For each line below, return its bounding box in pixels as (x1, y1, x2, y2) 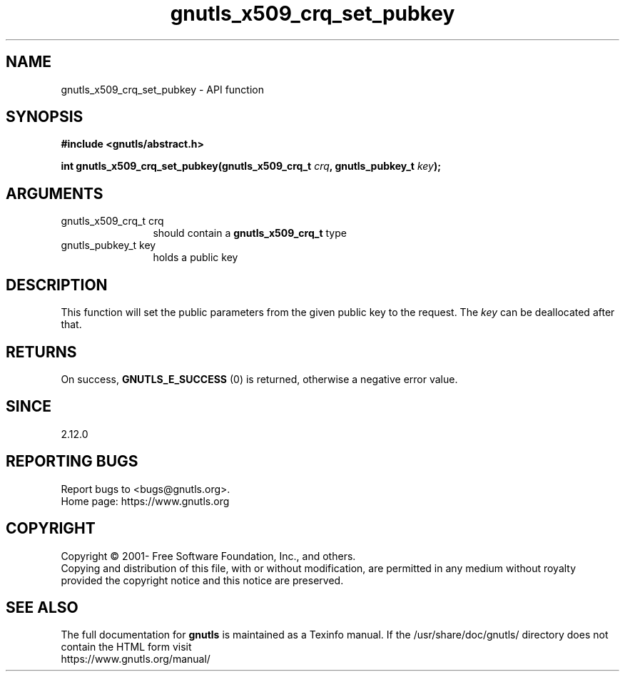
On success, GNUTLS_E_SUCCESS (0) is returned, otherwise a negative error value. (61, 372, 458, 385)
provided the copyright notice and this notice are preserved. (61, 574, 344, 586)
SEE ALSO (6, 598, 78, 616)
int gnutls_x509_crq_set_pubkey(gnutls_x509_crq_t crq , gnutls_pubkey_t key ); (61, 160, 442, 173)
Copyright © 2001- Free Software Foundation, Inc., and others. (61, 549, 356, 562)
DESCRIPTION (6, 275, 108, 294)
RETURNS (6, 342, 77, 361)
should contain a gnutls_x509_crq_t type (153, 227, 347, 240)
